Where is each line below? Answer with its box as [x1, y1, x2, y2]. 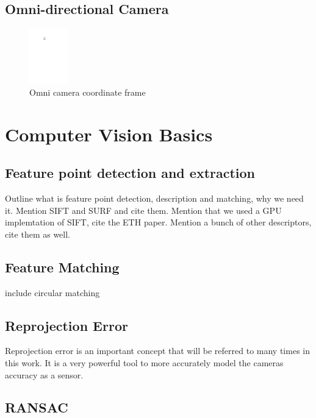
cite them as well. [5, 227, 70, 240]
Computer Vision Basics [5, 121, 213, 146]
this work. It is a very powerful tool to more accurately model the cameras [5, 356, 284, 369]
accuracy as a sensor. [5, 368, 84, 381]
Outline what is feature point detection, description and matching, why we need [5, 191, 304, 204]
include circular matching [5, 286, 100, 299]
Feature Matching [5, 257, 120, 276]
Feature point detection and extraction [5, 163, 256, 182]
